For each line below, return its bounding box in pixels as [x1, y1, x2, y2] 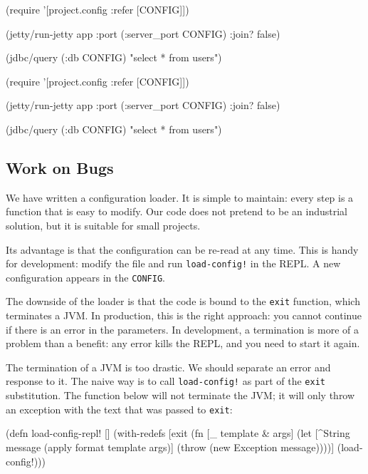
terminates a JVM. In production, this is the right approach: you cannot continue [6, 308, 362, 323]
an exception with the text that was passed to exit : [6, 401, 233, 416]
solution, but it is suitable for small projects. [6, 217, 201, 232]
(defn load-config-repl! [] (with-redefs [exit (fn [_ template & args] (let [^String [6, 426, 350, 440]
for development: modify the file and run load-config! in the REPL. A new [6, 256, 341, 271]
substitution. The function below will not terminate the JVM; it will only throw [6, 388, 355, 403]
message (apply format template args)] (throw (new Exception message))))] [6, 439, 335, 454]
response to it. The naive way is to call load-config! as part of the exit [6, 373, 325, 388]
